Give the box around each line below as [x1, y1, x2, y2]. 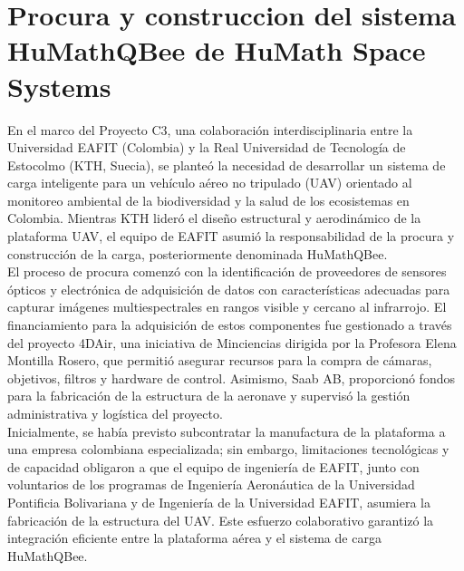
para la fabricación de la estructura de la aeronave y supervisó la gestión [7, 386, 411, 405]
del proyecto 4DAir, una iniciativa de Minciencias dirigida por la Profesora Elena [7, 333, 457, 352]
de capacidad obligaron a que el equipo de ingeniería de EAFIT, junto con [7, 457, 420, 476]
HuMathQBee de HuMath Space [7, 32, 426, 69]
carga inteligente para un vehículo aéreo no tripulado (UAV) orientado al [7, 173, 412, 192]
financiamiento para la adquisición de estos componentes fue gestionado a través [7, 315, 452, 334]
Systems [7, 67, 111, 104]
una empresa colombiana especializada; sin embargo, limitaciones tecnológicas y [7, 440, 449, 459]
